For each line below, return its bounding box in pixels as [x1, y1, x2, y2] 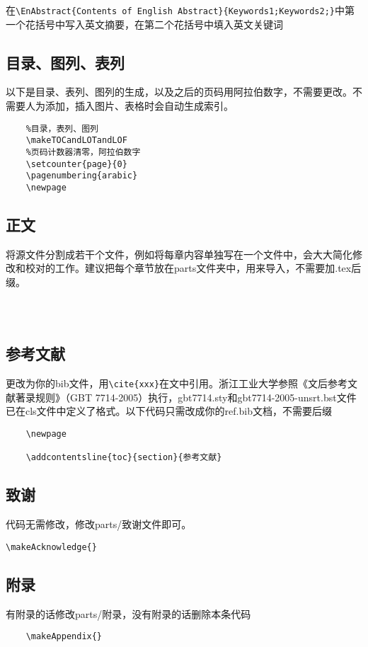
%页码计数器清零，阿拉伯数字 [25, 147, 141, 157]
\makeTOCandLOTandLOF [25, 135, 127, 146]
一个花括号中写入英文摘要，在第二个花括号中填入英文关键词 [6, 16, 283, 31]
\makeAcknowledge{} [6, 542, 97, 552]
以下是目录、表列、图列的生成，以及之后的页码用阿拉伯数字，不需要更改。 [6, 84, 352, 99]
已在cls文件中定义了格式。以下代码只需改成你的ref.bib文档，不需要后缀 [6, 403, 332, 418]
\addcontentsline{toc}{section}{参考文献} [25, 452, 222, 463]
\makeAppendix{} [25, 631, 103, 642]
